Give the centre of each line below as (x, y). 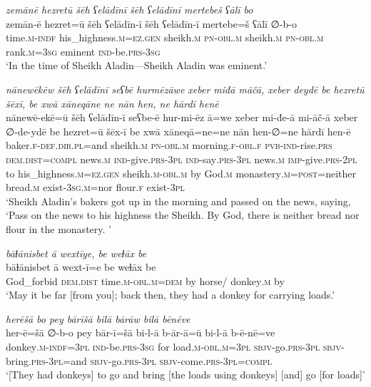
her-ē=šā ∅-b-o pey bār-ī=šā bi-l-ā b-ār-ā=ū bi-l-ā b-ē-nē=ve (141, 332)
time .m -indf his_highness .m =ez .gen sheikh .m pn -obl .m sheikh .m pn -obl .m (165, 37)
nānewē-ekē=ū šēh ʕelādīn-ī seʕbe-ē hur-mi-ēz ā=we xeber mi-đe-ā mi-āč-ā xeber (182, 117)
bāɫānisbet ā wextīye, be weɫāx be (76, 253)
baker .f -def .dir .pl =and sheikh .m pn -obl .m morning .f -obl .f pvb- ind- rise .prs (169, 145)
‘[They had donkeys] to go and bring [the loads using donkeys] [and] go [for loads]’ (185, 375)
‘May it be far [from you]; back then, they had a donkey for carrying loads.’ (171, 295)
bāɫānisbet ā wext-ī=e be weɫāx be (81, 267)
